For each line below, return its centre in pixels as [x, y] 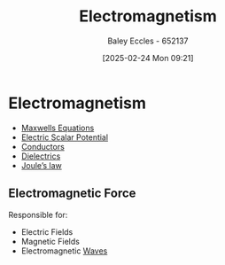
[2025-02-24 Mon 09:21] [148, 58]
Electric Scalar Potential [64, 137]
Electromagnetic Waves [64, 251]
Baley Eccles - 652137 [148, 41]
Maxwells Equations [58, 128]
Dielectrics [41, 156]
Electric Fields [47, 231]
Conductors [43, 146]
